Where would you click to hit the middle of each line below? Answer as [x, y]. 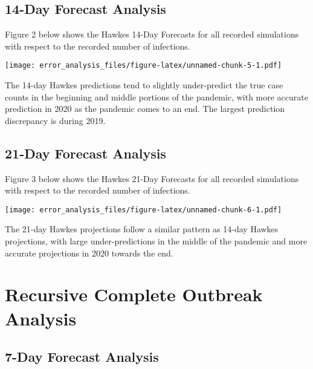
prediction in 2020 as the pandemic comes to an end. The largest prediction [145, 109]
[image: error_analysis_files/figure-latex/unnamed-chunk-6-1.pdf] [144, 210]
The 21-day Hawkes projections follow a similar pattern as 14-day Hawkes [142, 229]
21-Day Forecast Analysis [86, 153]
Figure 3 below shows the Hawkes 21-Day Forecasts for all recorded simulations [152, 178]
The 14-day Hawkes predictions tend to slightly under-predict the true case [144, 85]
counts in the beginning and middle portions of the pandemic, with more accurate [156, 96]
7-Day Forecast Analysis [82, 357]
